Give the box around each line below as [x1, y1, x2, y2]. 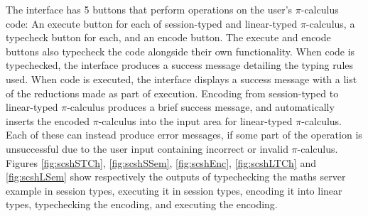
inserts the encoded [6, 113, 90, 128]
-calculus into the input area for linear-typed [98, 113, 293, 128]
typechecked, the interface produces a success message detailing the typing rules [6, 58, 354, 72]
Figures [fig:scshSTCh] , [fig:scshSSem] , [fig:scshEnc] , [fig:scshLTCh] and [6, 155, 316, 170]
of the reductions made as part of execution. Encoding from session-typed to [6, 85, 339, 100]
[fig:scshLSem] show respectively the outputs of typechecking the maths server [6, 169, 346, 184]
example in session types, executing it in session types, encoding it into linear [6, 183, 342, 198]
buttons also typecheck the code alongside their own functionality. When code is [6, 43, 355, 58]
